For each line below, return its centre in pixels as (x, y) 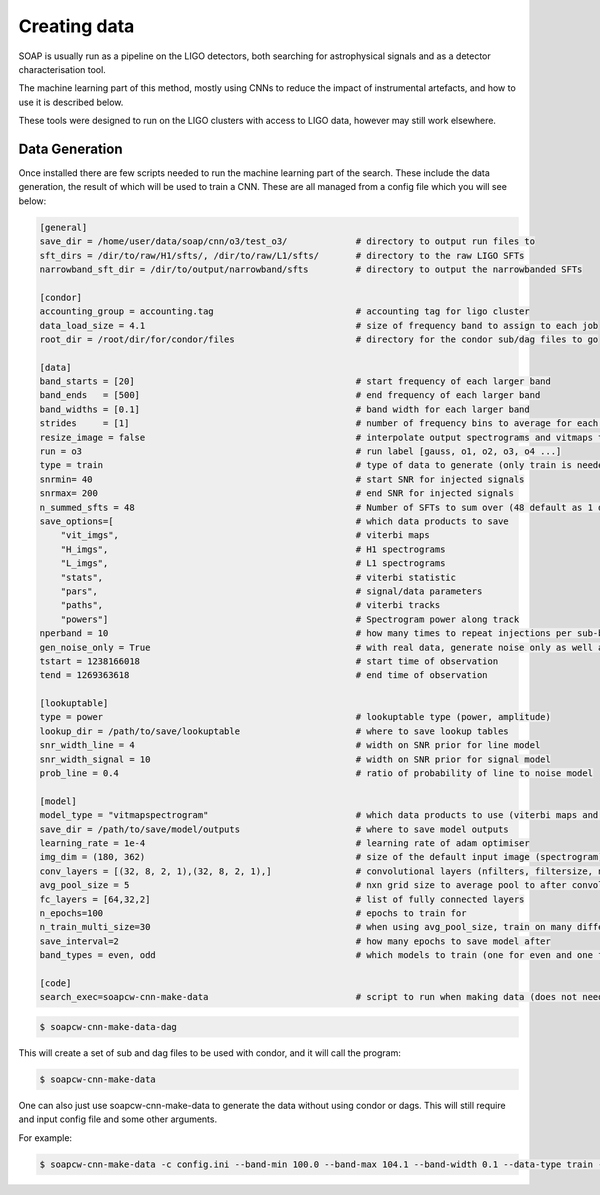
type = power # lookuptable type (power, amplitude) (295, 717)
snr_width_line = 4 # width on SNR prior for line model (290, 745)
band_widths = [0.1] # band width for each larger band (284, 409)
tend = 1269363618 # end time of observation (264, 675)
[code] (55, 983)
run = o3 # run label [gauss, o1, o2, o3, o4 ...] (300, 451)
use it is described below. (71, 102)
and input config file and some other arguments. (118, 1119)
